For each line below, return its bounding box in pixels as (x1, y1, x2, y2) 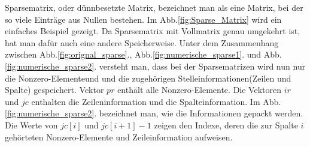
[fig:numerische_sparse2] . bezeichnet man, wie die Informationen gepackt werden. (5, 107, 303, 119)
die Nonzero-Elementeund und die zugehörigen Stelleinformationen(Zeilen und (5, 71, 291, 84)
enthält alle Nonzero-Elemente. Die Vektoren (117, 83, 281, 96)
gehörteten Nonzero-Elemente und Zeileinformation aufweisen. (5, 130, 233, 143)
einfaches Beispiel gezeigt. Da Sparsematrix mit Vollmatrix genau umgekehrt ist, (5, 25, 300, 37)
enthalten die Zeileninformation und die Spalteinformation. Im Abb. (31, 95, 281, 107)
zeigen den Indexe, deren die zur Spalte (154, 118, 298, 131)
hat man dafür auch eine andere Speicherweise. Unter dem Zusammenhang (5, 36, 279, 49)
